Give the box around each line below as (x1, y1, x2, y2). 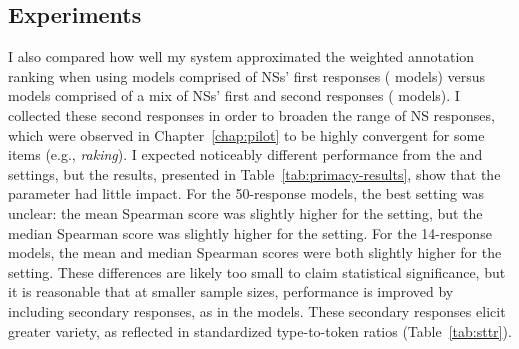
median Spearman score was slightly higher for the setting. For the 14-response (8, 222, 492, 243)
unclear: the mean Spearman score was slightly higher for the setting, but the (8, 202, 483, 223)
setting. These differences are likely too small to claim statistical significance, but (8, 261, 506, 282)
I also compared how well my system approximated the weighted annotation (8, 46, 475, 67)
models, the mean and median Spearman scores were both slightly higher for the (8, 242, 502, 263)
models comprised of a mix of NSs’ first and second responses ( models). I (8, 85, 460, 106)
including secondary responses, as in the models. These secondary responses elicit (8, 300, 506, 321)
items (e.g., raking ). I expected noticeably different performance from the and (8, 144, 483, 165)
